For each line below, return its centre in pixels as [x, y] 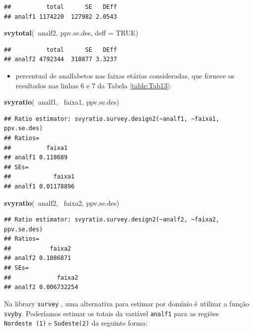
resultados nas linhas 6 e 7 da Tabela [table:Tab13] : [93, 85]
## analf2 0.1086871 [38, 258]
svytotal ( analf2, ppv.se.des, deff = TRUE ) [71, 33]
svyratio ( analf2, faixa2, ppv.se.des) [62, 202]
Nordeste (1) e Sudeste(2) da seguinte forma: [76, 323]
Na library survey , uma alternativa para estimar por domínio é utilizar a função [127, 303]
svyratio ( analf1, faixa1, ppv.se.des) [62, 102]
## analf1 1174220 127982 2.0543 [61, 17]
